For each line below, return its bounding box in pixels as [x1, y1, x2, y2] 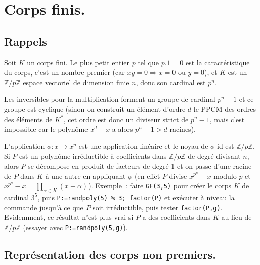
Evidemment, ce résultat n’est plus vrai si [4, 212, 134, 222]
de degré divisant [188, 150, 241, 161]
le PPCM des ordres [193, 103, 256, 114]
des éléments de [4, 113, 53, 124]
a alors [112, 124, 133, 134]
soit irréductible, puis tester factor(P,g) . [93, 202, 223, 212]
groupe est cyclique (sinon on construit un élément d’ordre [4, 103, 186, 114]
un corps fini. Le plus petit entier [27, 57, 130, 67]
